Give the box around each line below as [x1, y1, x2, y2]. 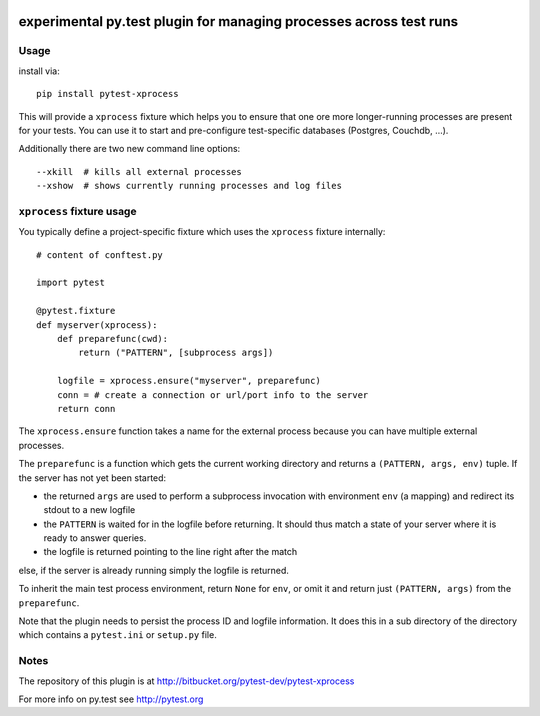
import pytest [36, 277, 105, 289]
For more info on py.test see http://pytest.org [18, 693, 204, 705]
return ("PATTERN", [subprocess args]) [78, 347, 274, 359]
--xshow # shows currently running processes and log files [36, 180, 342, 192]
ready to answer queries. [43, 532, 147, 544]
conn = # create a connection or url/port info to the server [56, 389, 369, 400]
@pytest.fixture [36, 305, 116, 317]
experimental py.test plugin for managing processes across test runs [18, 13, 459, 30]
